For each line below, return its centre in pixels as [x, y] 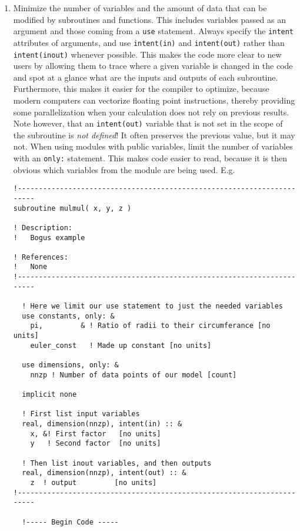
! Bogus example [49, 238]
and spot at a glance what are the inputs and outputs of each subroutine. [146, 77]
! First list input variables [81, 414]
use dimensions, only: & [70, 365]
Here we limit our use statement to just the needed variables [156, 306]
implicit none [49, 394]
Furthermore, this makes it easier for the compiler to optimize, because [141, 89]
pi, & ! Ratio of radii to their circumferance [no [150, 326]
